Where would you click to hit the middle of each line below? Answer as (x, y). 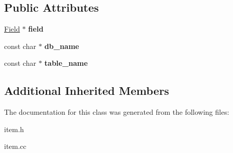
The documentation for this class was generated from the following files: (117, 112)
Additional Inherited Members (87, 91)
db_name (62, 46)
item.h (14, 129)
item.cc (15, 146)
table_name (66, 63)
